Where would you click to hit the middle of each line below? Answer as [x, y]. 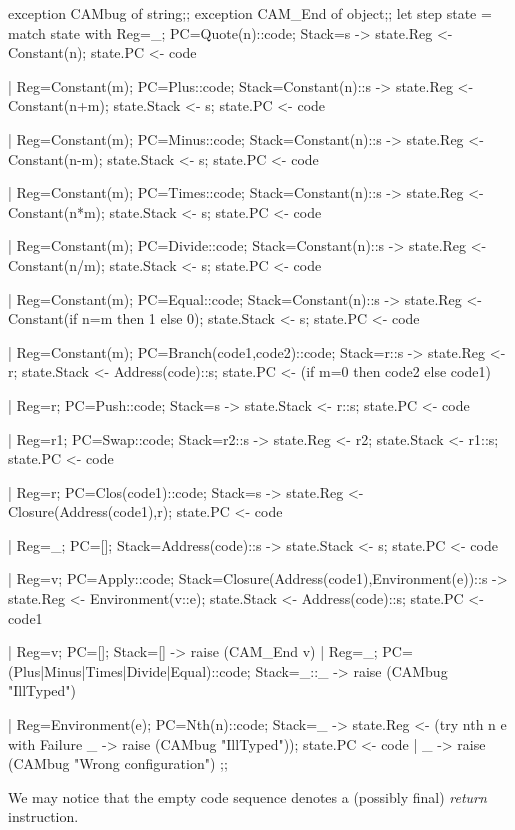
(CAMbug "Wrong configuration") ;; [118, 763]
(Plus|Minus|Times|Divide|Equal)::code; [129, 670]
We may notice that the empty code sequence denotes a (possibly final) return [247, 796]
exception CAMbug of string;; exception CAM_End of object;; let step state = [250, 13]
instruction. [43, 816]
